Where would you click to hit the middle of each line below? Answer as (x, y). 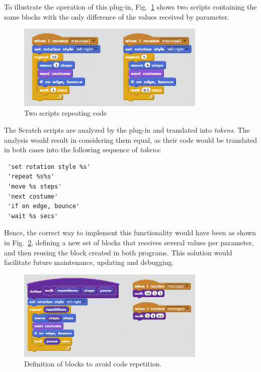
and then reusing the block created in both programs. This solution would (118, 252)
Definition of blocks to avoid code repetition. (93, 364)
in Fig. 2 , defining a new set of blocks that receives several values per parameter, (129, 242)
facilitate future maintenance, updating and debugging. (89, 262)
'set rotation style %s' (49, 167)
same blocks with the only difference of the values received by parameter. (117, 16)
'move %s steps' (35, 187)
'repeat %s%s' (31, 177)
